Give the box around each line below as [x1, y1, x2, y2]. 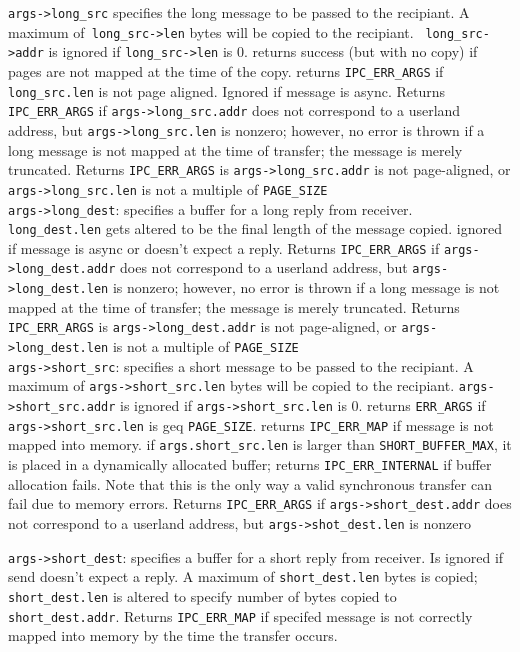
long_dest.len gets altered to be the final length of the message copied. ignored [8, 218, 502, 239]
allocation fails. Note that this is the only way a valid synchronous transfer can [8, 473, 492, 494]
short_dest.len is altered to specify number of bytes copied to [8, 585, 397, 606]
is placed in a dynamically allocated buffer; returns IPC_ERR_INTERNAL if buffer [8, 453, 492, 474]
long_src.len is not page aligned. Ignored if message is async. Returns [8, 80, 445, 101]
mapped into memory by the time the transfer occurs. [8, 625, 338, 646]
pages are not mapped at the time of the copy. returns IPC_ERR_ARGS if [8, 60, 444, 81]
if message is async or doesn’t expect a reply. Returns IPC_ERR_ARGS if [8, 237, 440, 258]
